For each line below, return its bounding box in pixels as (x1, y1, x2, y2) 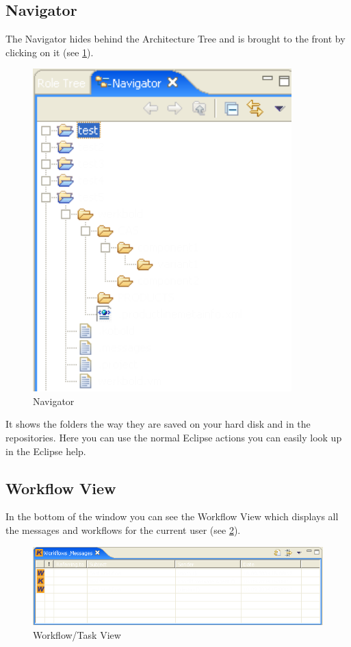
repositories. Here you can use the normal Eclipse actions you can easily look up (5, 430, 342, 445)
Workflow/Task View (33, 627, 121, 642)
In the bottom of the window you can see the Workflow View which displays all (5, 509, 339, 524)
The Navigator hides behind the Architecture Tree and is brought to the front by (5, 32, 346, 46)
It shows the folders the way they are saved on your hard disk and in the (5, 417, 311, 431)
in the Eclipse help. (5, 443, 86, 458)
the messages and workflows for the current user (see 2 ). (5, 523, 241, 537)
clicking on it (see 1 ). (5, 45, 94, 59)
